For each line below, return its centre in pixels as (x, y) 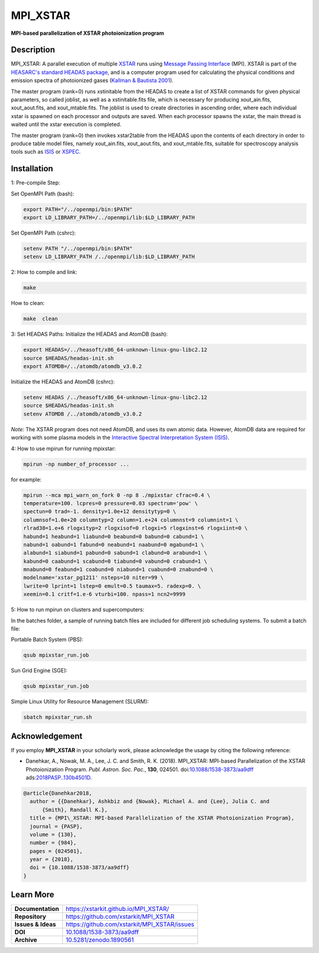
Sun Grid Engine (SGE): (39, 671)
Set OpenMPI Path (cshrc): (43, 233)
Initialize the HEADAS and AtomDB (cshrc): (63, 382)
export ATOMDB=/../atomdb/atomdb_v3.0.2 (82, 367)
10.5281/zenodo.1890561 (100, 940)
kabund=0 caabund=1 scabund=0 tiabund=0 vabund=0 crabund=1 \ (115, 561)
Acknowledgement (47, 736)
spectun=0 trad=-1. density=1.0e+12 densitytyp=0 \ (100, 512)
